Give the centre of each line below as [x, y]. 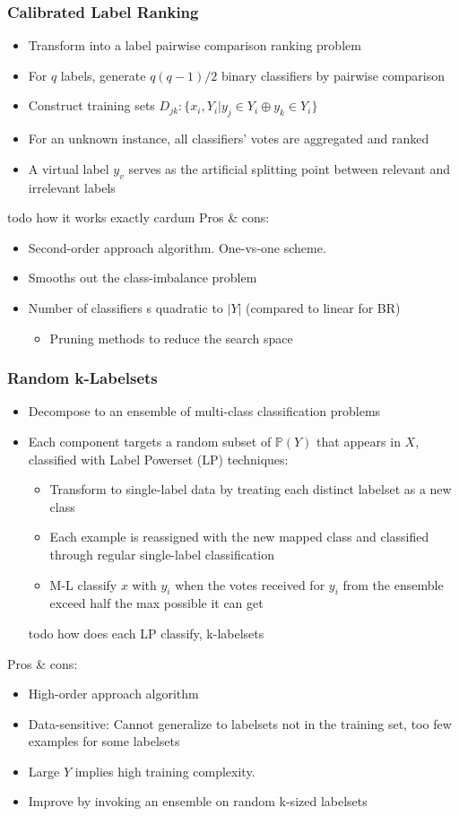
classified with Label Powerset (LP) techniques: [158, 459]
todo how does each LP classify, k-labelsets [146, 633]
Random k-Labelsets [82, 378]
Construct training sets [91, 105]
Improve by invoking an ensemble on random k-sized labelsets [198, 801]
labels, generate [103, 75]
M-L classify [83, 584]
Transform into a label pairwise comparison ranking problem [195, 45]
